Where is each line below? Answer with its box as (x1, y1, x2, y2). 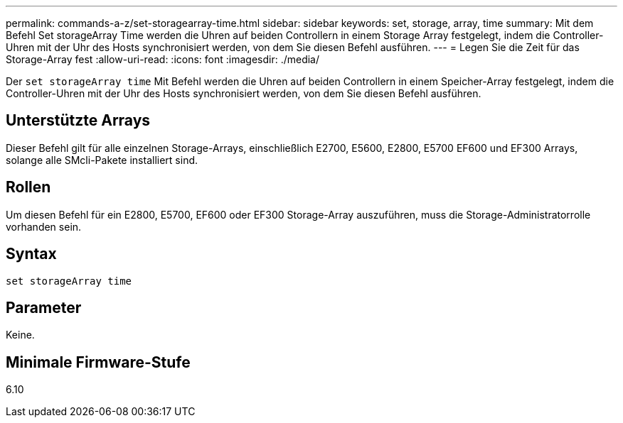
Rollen (6, 178, 51, 197)
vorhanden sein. (6, 220, 82, 233)
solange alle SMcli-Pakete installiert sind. (6, 153, 198, 166)
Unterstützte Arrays (6, 111, 151, 130)
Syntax (6, 245, 57, 263)
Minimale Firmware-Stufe (6, 353, 191, 371)
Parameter (6, 298, 82, 317)
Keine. (6, 329, 35, 341)
